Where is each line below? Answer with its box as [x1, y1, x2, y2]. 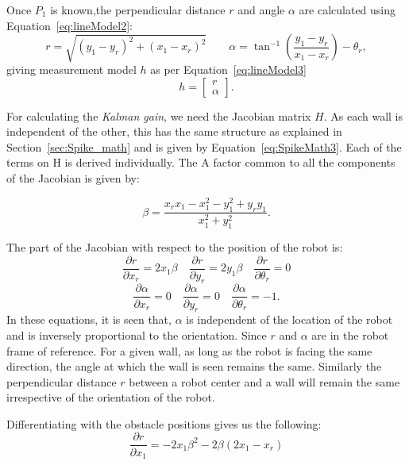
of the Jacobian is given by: [6, 170, 140, 186]
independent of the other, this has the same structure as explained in [6, 123, 342, 140]
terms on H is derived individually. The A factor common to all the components [6, 154, 395, 171]
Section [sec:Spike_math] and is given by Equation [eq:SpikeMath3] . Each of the [6, 138, 402, 155]
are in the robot [311, 326, 389, 343]
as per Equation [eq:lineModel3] [150, 61, 307, 78]
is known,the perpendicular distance [50, 2, 226, 17]
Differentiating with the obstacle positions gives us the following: [6, 415, 322, 432]
